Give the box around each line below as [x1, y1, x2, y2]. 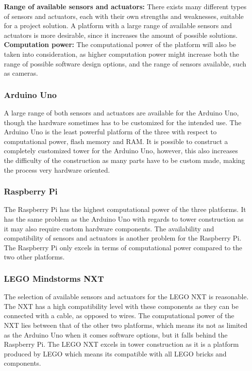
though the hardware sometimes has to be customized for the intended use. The [4, 117, 241, 127]
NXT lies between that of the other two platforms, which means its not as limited [4, 320, 248, 330]
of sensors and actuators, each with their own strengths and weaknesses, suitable [4, 11, 244, 21]
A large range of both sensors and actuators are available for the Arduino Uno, [4, 107, 239, 117]
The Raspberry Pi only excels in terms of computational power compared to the [4, 242, 242, 252]
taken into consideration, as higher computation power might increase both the [4, 48, 239, 59]
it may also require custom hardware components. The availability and [4, 223, 214, 233]
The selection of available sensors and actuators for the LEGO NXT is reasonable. [4, 291, 249, 302]
